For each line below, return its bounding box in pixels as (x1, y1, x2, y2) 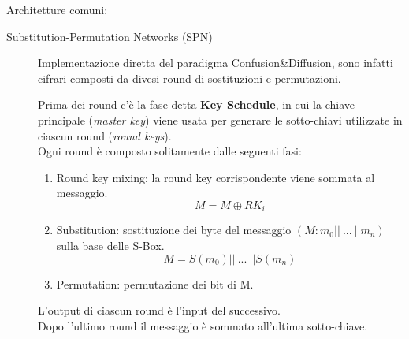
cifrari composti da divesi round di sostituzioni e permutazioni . (38, 69, 341, 86)
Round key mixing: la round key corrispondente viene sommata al (56, 169, 375, 185)
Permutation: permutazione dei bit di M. (56, 275, 254, 292)
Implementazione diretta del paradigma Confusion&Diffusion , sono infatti (38, 54, 393, 71)
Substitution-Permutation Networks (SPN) (6, 28, 213, 44)
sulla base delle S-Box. (56, 237, 165, 253)
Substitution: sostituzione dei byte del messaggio (56, 222, 292, 238)
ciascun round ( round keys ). (38, 127, 172, 143)
